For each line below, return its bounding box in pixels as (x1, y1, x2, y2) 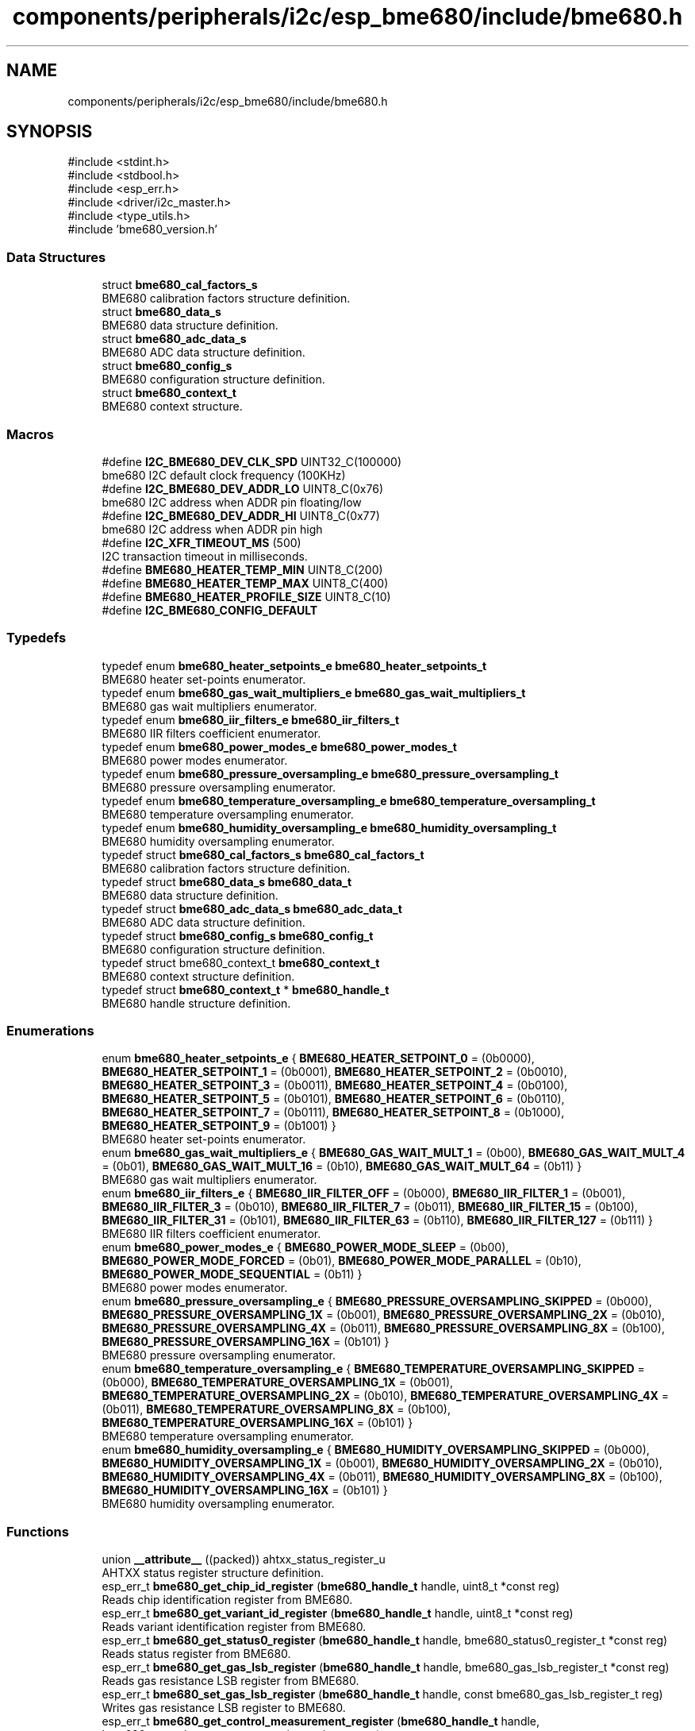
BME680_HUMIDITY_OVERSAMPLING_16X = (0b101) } (102, 1483, 388, 1498)
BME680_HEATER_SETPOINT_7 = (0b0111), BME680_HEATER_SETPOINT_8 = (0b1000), (102, 1105, 565, 1120)
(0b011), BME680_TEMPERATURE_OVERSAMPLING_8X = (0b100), (102, 1402, 451, 1417)
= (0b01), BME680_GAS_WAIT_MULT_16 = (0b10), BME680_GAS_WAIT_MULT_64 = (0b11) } (102, 1159, 582, 1174)
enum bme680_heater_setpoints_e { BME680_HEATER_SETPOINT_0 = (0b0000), (102, 1051, 535, 1066)
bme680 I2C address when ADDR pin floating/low (102, 495, 362, 509)
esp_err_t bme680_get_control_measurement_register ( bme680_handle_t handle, (102, 1714, 540, 1729)
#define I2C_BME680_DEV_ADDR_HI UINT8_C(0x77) (102, 508, 380, 522)
